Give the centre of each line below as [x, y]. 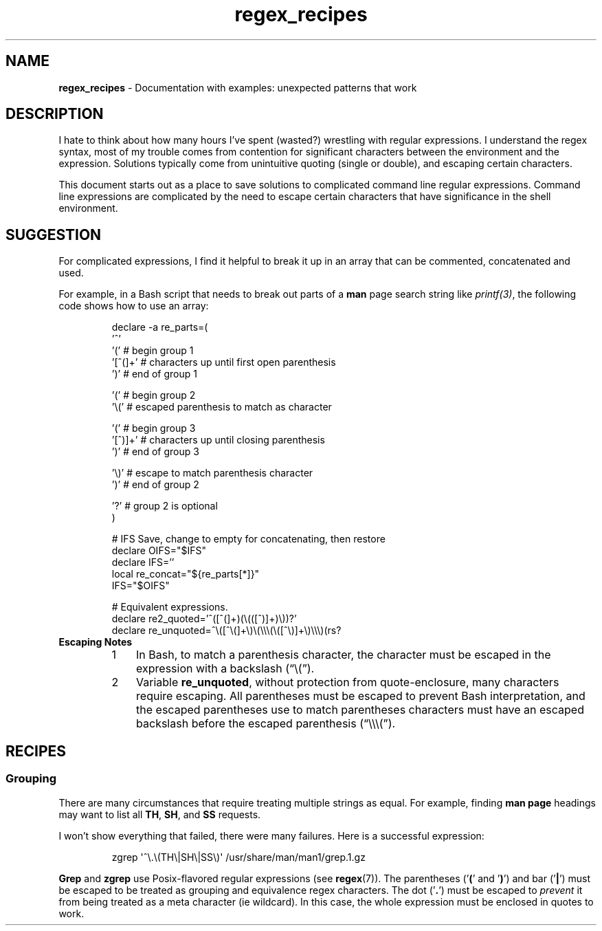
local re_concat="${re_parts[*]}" [186, 574]
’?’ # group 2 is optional [165, 506]
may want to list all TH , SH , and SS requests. [160, 814]
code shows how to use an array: [134, 306]
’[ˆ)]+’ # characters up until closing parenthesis [218, 440]
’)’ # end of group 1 [154, 374]
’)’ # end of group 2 [155, 485]
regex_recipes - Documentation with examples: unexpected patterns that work [238, 87]
